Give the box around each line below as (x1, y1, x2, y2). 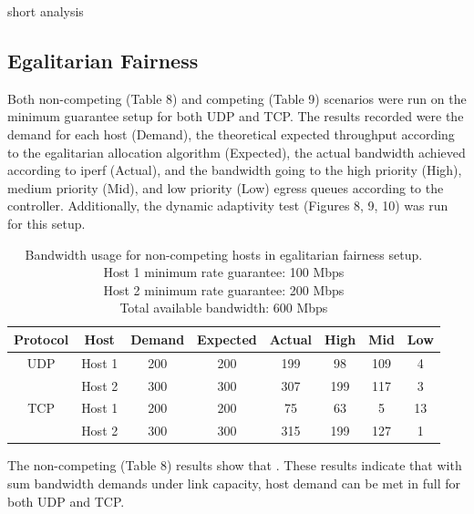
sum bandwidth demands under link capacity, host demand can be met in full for (7, 473, 460, 492)
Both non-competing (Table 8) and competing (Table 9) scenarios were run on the (7, 88, 467, 108)
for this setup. (7, 213, 86, 232)
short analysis (7, 2, 84, 20)
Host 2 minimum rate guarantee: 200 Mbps (103, 280, 345, 299)
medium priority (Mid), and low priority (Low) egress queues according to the (7, 178, 444, 197)
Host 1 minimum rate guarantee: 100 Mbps (103, 262, 345, 282)
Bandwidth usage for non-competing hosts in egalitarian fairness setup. (25, 244, 423, 263)
